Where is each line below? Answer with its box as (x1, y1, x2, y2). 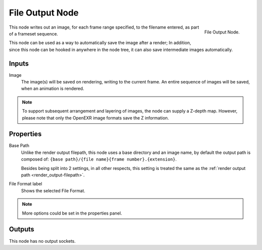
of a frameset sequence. (9, 31, 58, 36)
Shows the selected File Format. (21, 187, 85, 194)
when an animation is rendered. (21, 85, 84, 92)
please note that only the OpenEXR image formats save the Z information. (22, 115, 169, 121)
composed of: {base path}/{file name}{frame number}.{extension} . (21, 156, 177, 162)
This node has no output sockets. (9, 238, 76, 244)
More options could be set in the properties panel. (22, 210, 122, 216)
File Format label (9, 181, 42, 187)
